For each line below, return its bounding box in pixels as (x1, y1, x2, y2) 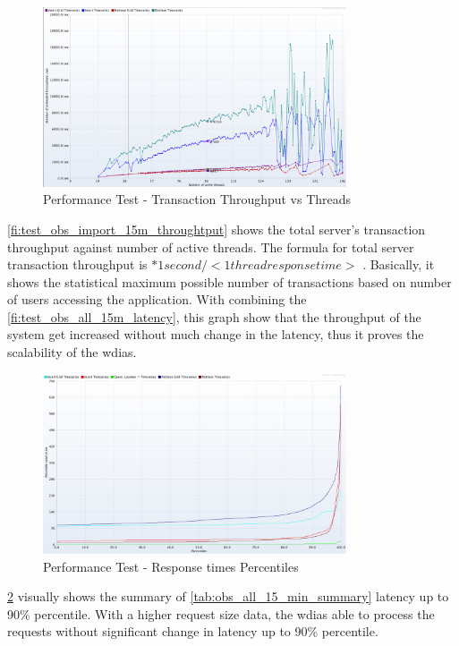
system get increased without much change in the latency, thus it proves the (7, 325, 424, 344)
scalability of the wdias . (7, 343, 137, 361)
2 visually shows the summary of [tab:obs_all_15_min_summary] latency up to (7, 587, 449, 606)
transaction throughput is (7, 255, 148, 274)
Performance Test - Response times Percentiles (43, 557, 299, 575)
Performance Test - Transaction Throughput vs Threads (43, 190, 352, 208)
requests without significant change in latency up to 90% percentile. (7, 622, 378, 641)
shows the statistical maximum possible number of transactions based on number (7, 272, 452, 291)
